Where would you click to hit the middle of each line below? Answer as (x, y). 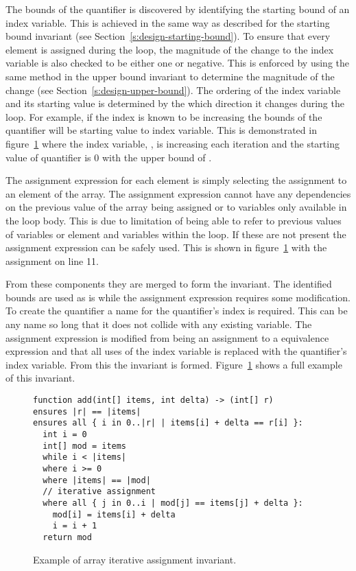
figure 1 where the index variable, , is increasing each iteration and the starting (173, 143)
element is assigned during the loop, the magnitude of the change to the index (170, 49)
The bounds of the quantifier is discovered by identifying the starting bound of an (178, 9)
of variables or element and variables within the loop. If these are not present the (176, 234)
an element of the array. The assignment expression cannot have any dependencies (178, 193)
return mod (67, 537)
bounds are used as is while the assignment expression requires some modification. (178, 297)
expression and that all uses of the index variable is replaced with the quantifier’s (176, 351)
